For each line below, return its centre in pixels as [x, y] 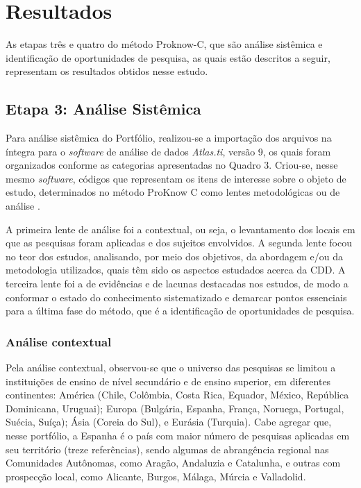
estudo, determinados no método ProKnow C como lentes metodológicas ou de [173, 192]
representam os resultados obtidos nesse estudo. [107, 71]
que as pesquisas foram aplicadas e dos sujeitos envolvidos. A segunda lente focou [179, 243]
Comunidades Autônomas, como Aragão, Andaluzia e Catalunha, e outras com [173, 463]
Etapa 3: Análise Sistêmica [103, 109]
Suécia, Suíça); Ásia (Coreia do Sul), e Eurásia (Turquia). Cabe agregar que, [169, 422]
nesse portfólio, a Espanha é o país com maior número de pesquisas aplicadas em [178, 436]
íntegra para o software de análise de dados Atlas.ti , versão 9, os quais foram [168, 151]
